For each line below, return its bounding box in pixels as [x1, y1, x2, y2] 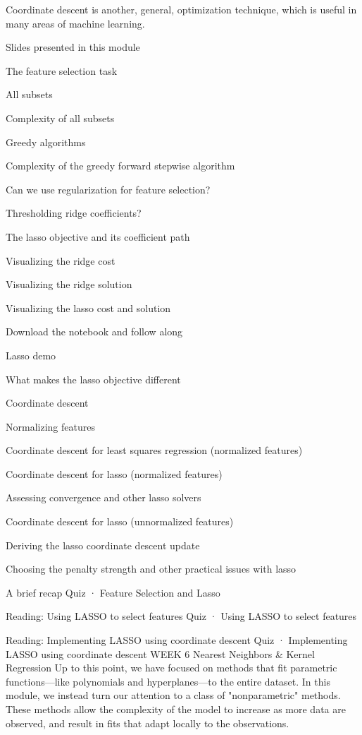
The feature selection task [6, 63, 118, 78]
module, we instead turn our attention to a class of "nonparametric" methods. [6, 688, 341, 703]
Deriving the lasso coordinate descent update [6, 537, 200, 552]
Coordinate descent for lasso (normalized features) [6, 466, 223, 481]
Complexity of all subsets [6, 110, 115, 125]
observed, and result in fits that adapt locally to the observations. [6, 715, 289, 730]
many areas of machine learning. [6, 16, 145, 30]
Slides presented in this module [6, 40, 140, 54]
